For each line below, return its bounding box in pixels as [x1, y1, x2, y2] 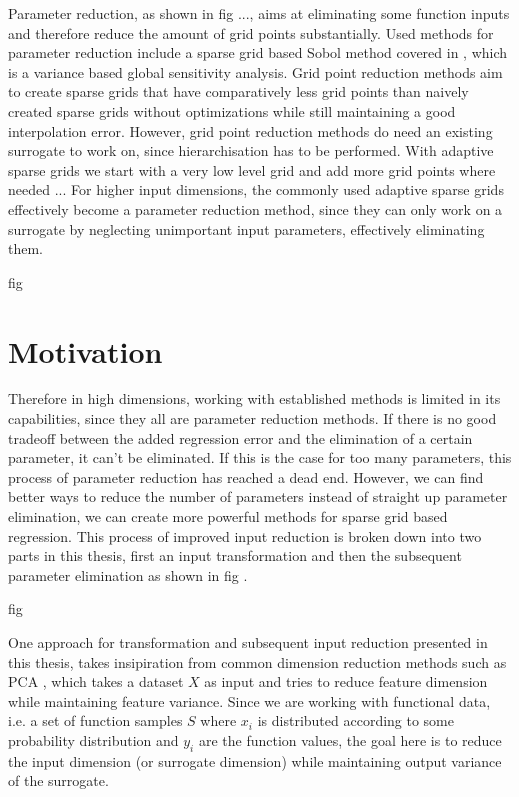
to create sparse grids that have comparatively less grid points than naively [8, 81, 469, 102]
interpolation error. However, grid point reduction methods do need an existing [8, 120, 493, 141]
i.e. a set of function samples [8, 710, 183, 731]
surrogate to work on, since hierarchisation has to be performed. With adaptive [8, 140, 494, 161]
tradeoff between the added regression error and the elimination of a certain [8, 427, 473, 448]
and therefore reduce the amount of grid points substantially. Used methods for [8, 22, 494, 43]
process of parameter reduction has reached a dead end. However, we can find [8, 466, 484, 487]
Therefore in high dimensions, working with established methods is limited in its [8, 388, 501, 409]
